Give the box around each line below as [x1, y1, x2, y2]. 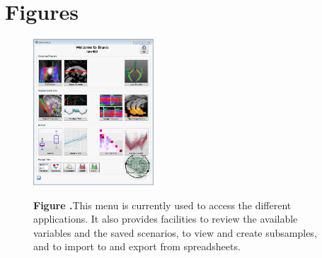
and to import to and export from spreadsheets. [33, 239, 241, 254]
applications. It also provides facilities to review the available [33, 211, 298, 226]
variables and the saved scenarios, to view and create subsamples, [33, 225, 317, 240]
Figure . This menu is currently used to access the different [33, 197, 292, 212]
